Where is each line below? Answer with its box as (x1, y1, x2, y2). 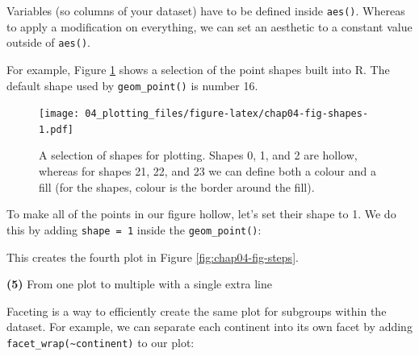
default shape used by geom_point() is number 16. (6, 77, 258, 93)
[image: (39, 108, 80, 120)
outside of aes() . (6, 34, 90, 51)
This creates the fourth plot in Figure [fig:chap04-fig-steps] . (6, 248, 299, 265)
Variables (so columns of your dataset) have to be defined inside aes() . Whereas (6, 2, 405, 19)
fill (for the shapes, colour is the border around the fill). (39, 178, 315, 195)
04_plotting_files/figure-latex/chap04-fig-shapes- (85, 108, 369, 120)
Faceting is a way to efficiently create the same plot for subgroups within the (6, 302, 387, 319)
